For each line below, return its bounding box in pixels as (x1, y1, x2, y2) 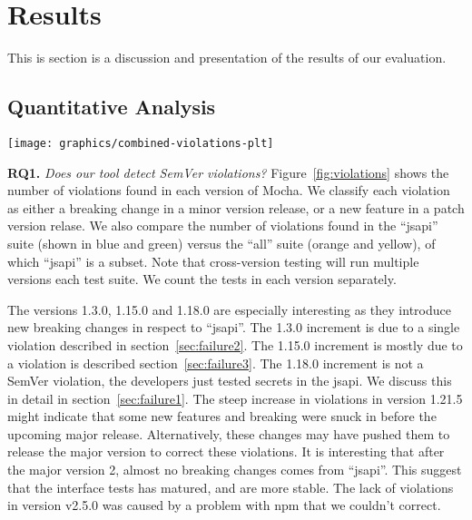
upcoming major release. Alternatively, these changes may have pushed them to (7, 424, 450, 443)
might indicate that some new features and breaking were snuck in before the (7, 407, 437, 426)
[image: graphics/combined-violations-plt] (7, 136, 274, 150)
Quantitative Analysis (7, 93, 216, 121)
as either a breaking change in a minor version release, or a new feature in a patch (7, 198, 465, 217)
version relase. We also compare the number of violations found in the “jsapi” (7, 216, 438, 235)
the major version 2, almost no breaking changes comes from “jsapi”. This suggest (7, 460, 462, 479)
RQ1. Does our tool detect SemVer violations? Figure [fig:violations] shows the (7, 162, 449, 182)
